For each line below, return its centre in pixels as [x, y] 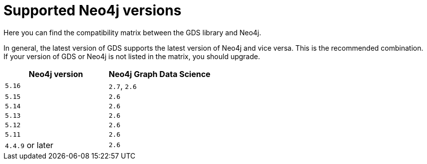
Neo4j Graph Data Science [160, 74]
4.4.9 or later [29, 145]
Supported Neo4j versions [93, 10]
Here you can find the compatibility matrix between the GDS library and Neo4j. [132, 32]
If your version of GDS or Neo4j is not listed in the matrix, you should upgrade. [132, 56]
